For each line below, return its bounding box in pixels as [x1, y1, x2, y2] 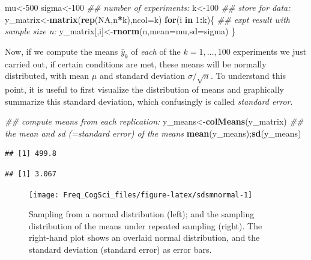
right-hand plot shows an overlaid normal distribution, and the [29, 231, 260, 244]
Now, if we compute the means [5, 45, 118, 57]
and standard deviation [99, 69, 186, 82]
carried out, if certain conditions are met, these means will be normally [5, 57, 267, 70]
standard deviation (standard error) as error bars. [29, 243, 212, 255]
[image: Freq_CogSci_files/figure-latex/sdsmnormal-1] [29, 190, 253, 199]
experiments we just [233, 45, 307, 57]
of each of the [131, 45, 181, 57]
